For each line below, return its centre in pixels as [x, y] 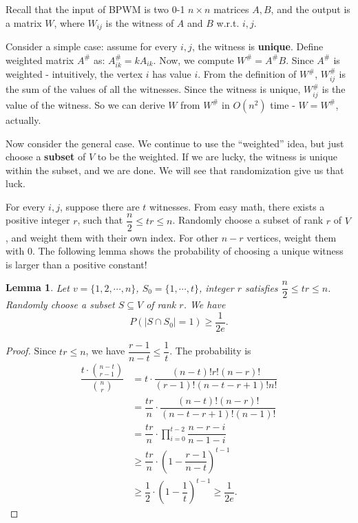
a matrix [24, 22]
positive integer [38, 220]
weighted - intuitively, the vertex [74, 74]
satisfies [261, 287]
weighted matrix [40, 60]
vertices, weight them [292, 237]
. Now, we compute [193, 60]
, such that [100, 220]
